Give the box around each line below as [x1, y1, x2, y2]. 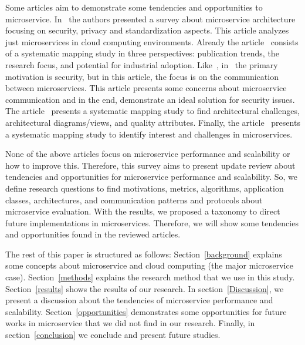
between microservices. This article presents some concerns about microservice [5, 82, 287, 94]
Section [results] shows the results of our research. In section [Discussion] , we [5, 282, 284, 294]
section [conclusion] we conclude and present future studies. [5, 329, 221, 341]
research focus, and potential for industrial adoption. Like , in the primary [5, 58, 278, 71]
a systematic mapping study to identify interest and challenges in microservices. [5, 128, 293, 140]
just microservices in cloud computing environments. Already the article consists [5, 35, 299, 48]
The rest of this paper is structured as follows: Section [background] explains [5, 247, 282, 260]
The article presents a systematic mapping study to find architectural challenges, [5, 105, 300, 117]
